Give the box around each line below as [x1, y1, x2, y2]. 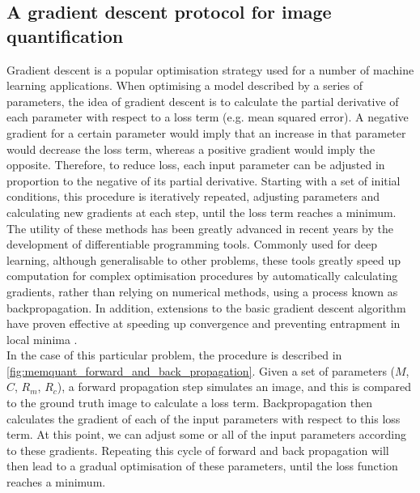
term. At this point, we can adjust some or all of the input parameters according [6, 426, 406, 443]
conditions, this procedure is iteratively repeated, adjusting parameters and [6, 188, 380, 205]
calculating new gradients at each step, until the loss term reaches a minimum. [6, 203, 397, 220]
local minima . [6, 330, 78, 347]
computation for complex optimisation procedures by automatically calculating [6, 267, 398, 284]
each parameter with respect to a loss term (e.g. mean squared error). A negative [6, 108, 409, 125]
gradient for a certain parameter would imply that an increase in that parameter [6, 124, 406, 141]
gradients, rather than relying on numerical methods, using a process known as [6, 283, 398, 300]
